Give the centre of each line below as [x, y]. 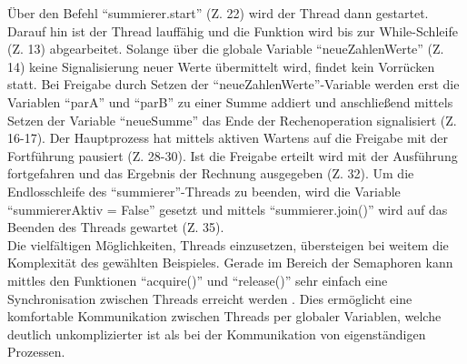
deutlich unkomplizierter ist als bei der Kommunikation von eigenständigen [217, 334]
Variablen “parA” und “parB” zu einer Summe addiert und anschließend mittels [230, 101]
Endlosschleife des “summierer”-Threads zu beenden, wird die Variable [204, 191]
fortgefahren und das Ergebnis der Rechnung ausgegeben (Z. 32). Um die [211, 173]
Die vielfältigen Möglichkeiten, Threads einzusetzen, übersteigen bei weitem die [228, 244]
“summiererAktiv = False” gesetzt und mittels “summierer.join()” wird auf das [228, 209]
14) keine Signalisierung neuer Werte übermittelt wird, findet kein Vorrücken [221, 66]
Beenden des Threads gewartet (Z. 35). [116, 227]
